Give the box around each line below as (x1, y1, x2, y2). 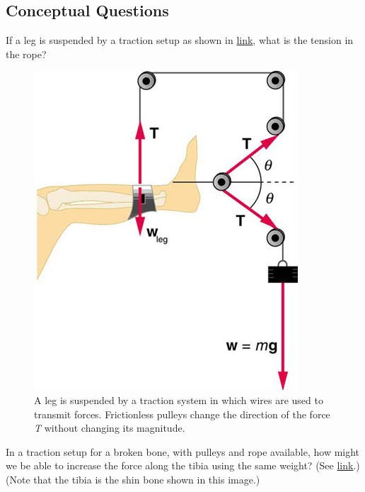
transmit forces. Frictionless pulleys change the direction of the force (34, 406, 330, 421)
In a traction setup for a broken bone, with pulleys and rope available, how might (6, 444, 360, 459)
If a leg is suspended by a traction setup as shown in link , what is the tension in (6, 33, 354, 47)
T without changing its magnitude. (34, 420, 185, 435)
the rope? (6, 46, 47, 61)
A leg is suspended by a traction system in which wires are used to (34, 392, 323, 407)
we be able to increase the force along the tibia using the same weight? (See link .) (6, 458, 360, 473)
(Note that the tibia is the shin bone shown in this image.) (6, 471, 260, 486)
